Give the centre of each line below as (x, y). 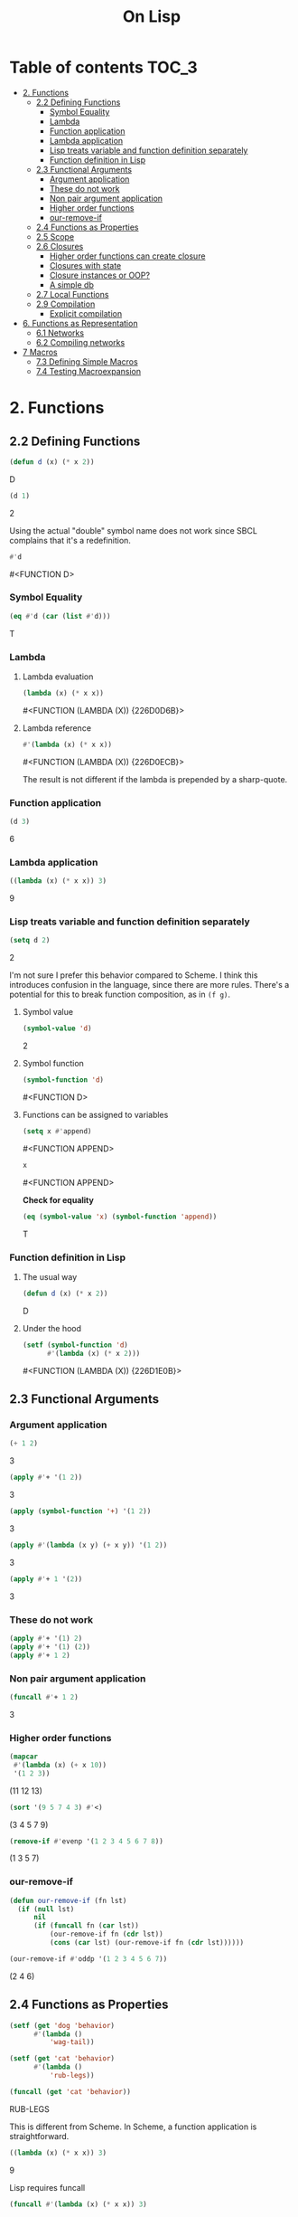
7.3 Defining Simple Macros (87, 361)
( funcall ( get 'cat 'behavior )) (70, 2091)
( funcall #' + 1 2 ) (44, 1697)
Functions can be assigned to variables (95, 1115)
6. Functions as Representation (80, 323)
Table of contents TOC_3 (104, 67)
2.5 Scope (55, 236)
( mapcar (24, 1757)
